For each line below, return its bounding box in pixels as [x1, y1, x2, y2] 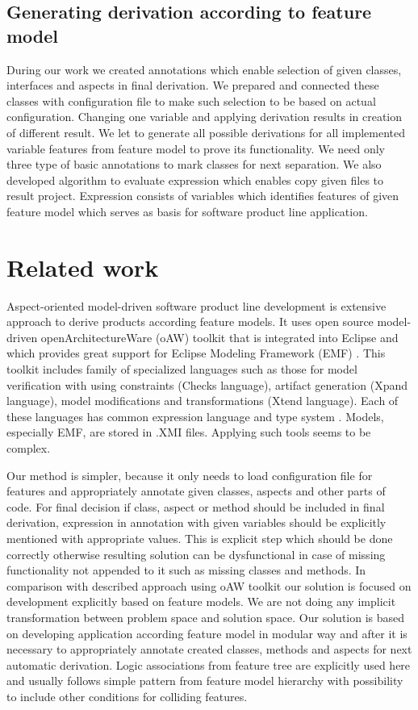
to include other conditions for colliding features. [6, 687, 248, 704]
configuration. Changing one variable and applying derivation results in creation [6, 108, 403, 125]
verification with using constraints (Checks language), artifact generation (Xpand [6, 376, 408, 393]
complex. [6, 440, 51, 456]
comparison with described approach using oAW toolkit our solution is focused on [6, 577, 412, 594]
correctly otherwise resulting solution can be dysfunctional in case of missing [6, 545, 386, 562]
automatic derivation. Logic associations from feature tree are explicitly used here [6, 656, 411, 673]
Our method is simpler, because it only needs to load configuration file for [6, 466, 373, 483]
